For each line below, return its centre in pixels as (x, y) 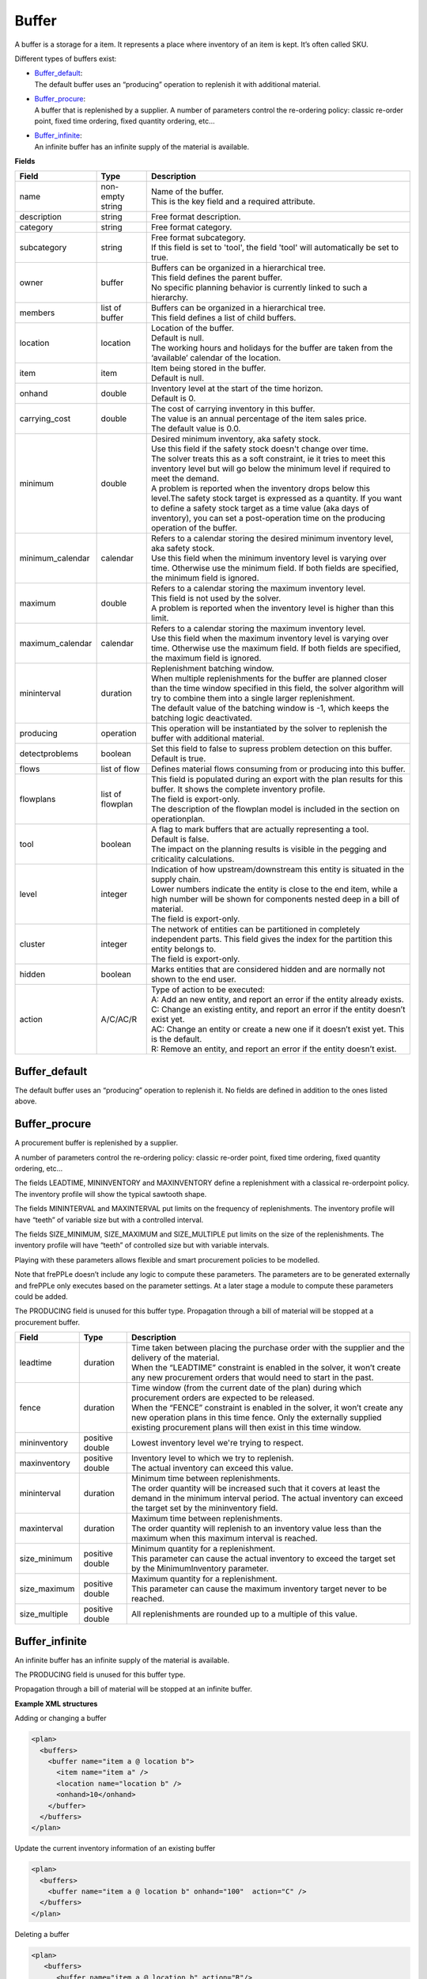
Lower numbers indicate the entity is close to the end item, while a (274, 889)
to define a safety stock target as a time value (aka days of (260, 508)
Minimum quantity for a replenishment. (204, 1549)
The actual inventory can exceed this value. (213, 1468)
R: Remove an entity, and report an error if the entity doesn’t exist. (274, 1049)
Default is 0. (173, 398)
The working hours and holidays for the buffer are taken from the (272, 348)
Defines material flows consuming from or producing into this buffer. (278, 769)
